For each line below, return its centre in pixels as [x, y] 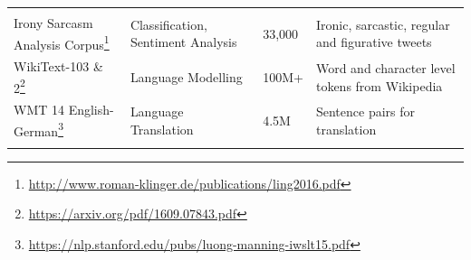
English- [91, 110]
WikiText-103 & [58, 66]
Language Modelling [186, 76]
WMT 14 [39, 110]
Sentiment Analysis [183, 42]
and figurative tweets [374, 42]
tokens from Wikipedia [379, 85]
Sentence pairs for [365, 111]
